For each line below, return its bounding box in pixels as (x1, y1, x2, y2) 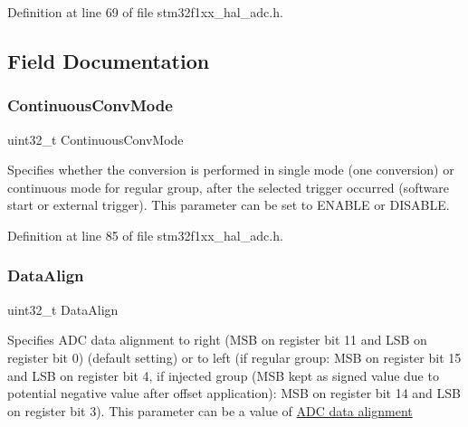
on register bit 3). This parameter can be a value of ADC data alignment (7, 401, 413, 420)
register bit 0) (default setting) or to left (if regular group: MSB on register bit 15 (7, 347, 462, 366)
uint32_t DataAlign (7, 299, 119, 318)
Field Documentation (7, 46, 210, 74)
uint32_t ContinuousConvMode (7, 129, 184, 148)
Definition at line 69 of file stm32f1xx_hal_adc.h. (7, 3, 283, 21)
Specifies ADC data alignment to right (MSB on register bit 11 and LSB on (7, 330, 427, 349)
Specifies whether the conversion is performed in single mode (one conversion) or (7, 160, 454, 179)
